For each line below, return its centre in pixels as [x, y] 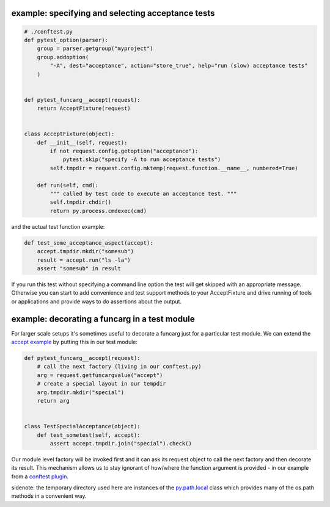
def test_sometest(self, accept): [89, 435]
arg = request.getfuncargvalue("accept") [100, 375]
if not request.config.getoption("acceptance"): [124, 151]
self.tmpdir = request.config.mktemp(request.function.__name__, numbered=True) [174, 168]
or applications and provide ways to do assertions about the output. [97, 301]
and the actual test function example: [58, 226]
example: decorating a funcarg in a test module [103, 319]
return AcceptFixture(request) [84, 109]
